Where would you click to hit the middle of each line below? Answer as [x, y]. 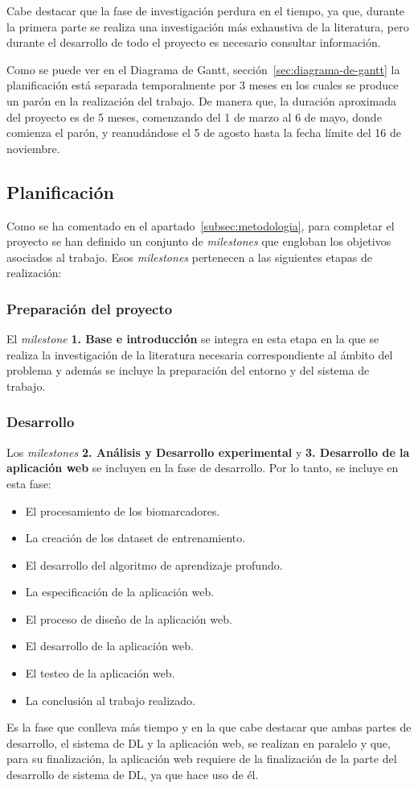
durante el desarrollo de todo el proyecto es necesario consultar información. [194, 42]
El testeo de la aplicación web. [100, 673]
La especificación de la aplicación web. [120, 592]
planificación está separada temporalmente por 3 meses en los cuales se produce [203, 85]
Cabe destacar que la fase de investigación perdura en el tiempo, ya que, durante [206, 10]
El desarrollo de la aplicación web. [109, 646]
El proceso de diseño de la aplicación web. [129, 618]
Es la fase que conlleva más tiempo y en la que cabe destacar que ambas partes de [209, 727]
